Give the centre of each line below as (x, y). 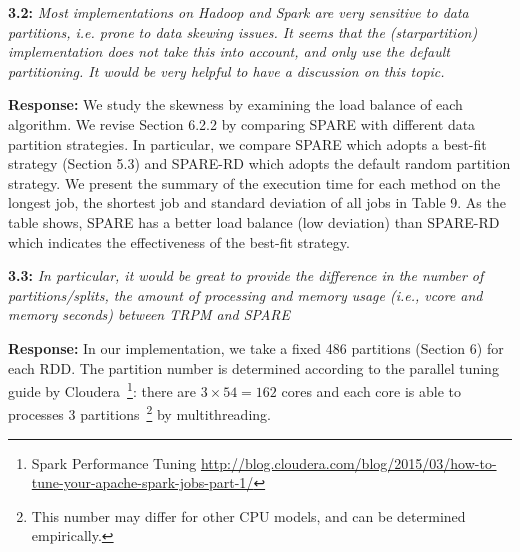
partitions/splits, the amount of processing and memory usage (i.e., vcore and (245, 294)
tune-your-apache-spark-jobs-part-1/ (142, 482)
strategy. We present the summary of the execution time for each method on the (254, 182)
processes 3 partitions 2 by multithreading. (139, 412)
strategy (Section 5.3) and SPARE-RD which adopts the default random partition (259, 163)
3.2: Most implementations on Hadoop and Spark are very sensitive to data (238, 12)
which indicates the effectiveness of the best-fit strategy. (179, 241)
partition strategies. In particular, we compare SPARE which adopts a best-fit (247, 143)
